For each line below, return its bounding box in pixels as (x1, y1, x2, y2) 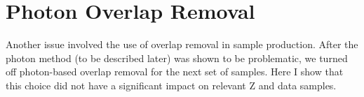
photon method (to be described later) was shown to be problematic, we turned (6, 50, 348, 65)
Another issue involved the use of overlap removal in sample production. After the (6, 37, 358, 52)
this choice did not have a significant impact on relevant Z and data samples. (6, 77, 337, 92)
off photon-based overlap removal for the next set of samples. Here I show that (6, 64, 344, 79)
